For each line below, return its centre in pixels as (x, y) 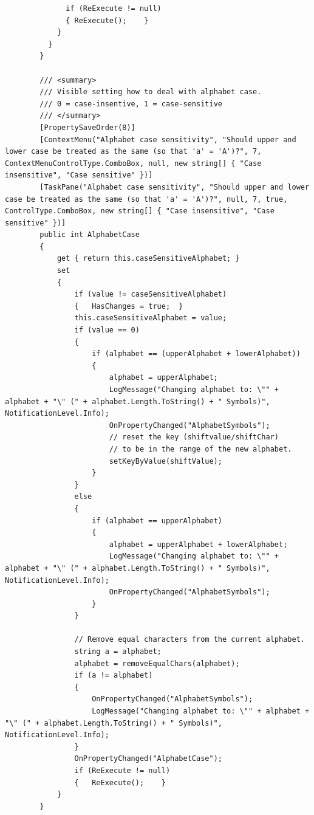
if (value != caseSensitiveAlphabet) (151, 294)
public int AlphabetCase (90, 235)
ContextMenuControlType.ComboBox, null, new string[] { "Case (133, 163)
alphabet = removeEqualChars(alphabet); (157, 663)
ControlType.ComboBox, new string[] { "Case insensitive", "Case (140, 211)
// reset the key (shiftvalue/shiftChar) (194, 437)
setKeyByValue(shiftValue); (166, 461)
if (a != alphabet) (114, 676)
